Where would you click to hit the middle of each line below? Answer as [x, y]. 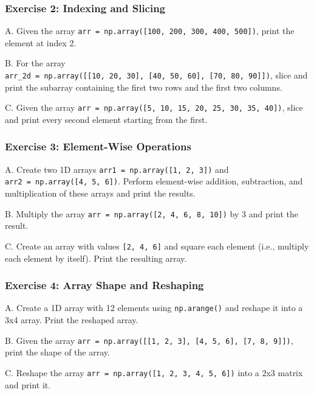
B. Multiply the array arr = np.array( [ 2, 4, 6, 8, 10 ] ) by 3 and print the [152, 213]
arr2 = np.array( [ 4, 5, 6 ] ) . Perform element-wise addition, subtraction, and [154, 181]
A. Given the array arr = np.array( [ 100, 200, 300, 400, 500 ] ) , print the [150, 31]
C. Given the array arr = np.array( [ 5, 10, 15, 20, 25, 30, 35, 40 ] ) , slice [154, 107]
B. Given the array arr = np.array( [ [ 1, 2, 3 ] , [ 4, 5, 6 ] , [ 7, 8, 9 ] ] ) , [149, 340]
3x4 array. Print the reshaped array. [72, 320]
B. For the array [35, 63]
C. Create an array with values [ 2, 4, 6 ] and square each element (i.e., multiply [157, 246]
